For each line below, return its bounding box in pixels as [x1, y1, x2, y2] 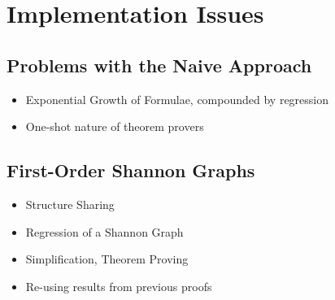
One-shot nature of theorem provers [25, 118, 204, 135]
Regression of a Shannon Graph [25, 223, 184, 240]
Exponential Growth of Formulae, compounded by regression [25, 90, 329, 107]
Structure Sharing [25, 195, 115, 212]
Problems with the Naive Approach [7, 52, 312, 77]
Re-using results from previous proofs [25, 277, 212, 294]
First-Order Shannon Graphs [7, 158, 255, 183]
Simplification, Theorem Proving [25, 250, 189, 267]
